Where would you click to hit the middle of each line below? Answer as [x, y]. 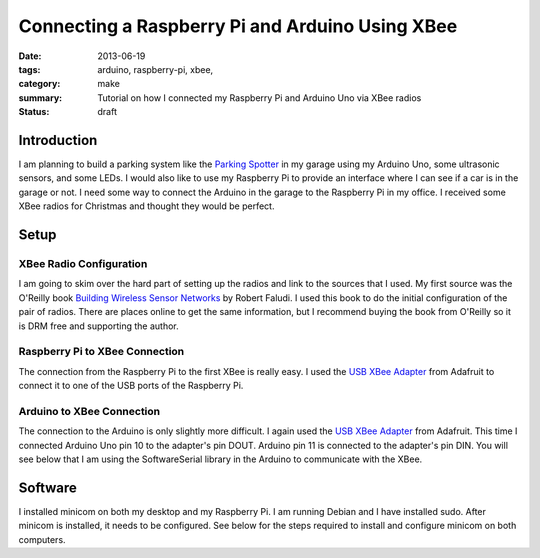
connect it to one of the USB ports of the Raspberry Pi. [131, 386]
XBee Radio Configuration [83, 263]
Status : [34, 112]
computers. [42, 539]
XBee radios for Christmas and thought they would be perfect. [146, 206]
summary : [40, 97]
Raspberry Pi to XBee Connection [101, 352]
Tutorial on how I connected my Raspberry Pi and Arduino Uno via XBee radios [259, 97]
